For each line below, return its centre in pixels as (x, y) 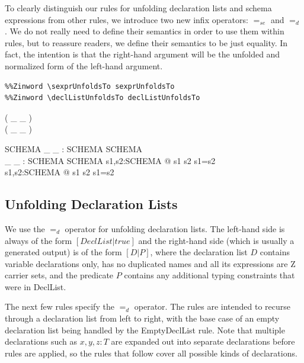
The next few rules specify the (60, 306)
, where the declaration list (199, 252)
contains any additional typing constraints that (209, 275)
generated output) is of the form (63, 252)
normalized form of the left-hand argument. (84, 65)
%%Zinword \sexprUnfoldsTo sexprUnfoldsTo (90, 86)
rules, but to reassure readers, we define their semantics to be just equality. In (146, 42)
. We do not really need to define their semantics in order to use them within (145, 31)
